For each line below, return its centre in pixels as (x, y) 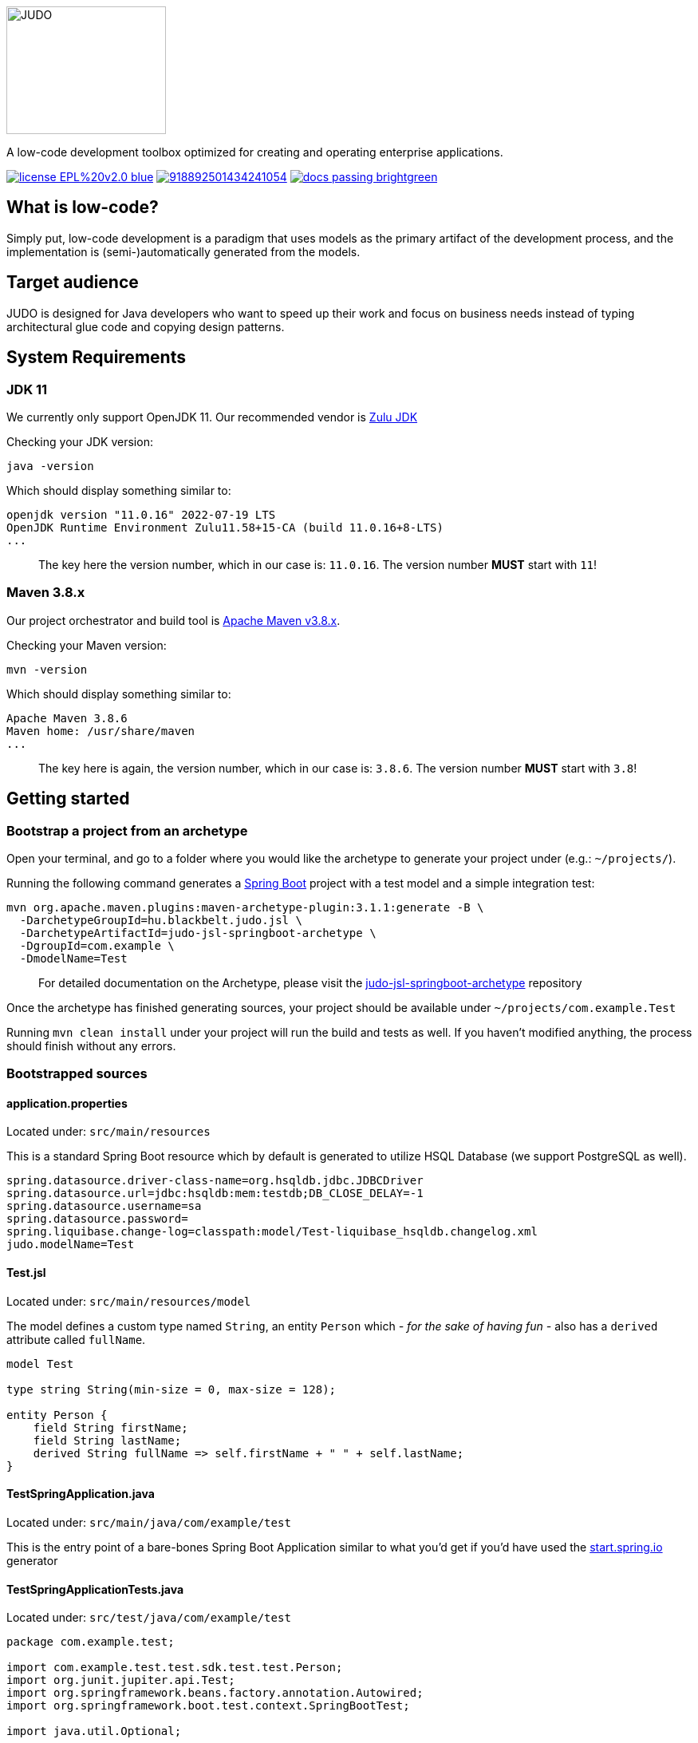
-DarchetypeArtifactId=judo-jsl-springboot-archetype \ (198, 933)
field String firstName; (110, 1427)
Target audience (73, 283)
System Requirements (96, 358)
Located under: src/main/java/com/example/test (149, 1522)
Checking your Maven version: (87, 645)
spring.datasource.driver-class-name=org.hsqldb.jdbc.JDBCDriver (215, 1181)
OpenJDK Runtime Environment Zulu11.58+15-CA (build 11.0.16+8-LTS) (225, 527)
